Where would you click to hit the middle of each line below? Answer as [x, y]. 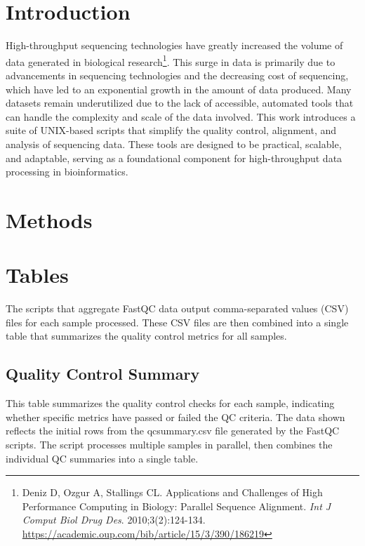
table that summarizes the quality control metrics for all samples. [146, 336]
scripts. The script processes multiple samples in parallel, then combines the [169, 444]
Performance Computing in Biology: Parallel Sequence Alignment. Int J [177, 506]
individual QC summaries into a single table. [102, 458]
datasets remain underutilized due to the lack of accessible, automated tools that [180, 103]
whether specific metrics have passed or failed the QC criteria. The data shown [175, 417]
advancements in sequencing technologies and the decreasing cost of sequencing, [177, 75]
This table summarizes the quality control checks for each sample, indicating [170, 403]
